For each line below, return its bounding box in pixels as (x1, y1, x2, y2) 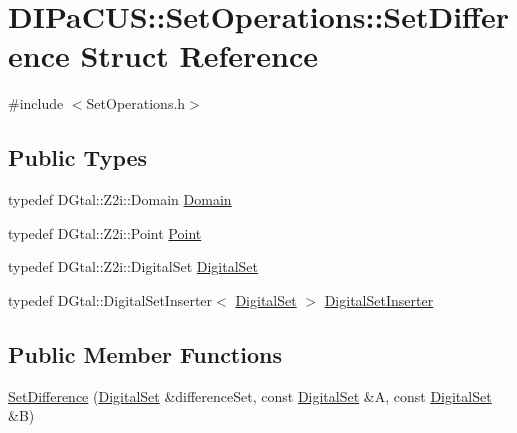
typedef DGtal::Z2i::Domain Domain (8, 189, 232, 210)
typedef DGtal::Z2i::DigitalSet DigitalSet (8, 256, 259, 277)
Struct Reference (80, 35, 319, 76)
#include (8, 93, 64, 114)
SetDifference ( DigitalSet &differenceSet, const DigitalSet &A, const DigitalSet (8, 385, 492, 406)
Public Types (8, 142, 148, 173)
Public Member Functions (8, 338, 282, 369)
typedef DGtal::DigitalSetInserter (8, 289, 213, 310)
